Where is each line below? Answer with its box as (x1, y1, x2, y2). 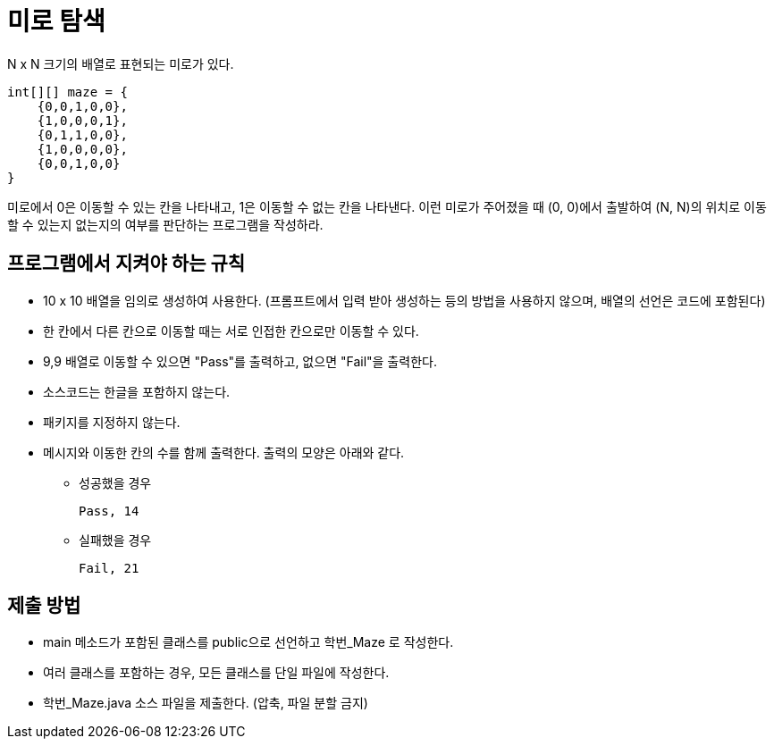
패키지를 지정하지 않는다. (43, 414, 181, 430)
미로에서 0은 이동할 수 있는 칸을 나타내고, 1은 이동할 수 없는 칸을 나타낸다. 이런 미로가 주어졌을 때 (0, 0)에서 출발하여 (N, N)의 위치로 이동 (7, 198, 767, 214)
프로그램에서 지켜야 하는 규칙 (7, 252, 246, 275)
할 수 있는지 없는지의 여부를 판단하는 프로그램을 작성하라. (7, 216, 324, 232)
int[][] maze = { (7, 84, 128, 99)
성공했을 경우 (79, 474, 152, 490)
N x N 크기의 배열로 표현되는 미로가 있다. (7, 55, 234, 71)
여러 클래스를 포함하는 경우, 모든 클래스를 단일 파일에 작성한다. (43, 665, 390, 681)
